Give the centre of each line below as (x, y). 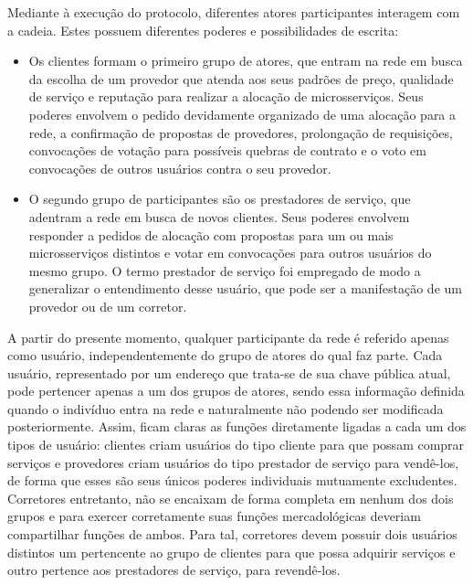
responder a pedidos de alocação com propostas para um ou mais (211, 234)
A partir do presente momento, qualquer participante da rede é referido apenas (228, 337)
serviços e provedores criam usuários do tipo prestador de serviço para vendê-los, (233, 462)
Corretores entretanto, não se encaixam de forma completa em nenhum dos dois (231, 498)
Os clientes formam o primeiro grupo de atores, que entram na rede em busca (246, 61)
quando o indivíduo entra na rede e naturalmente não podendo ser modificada (226, 408)
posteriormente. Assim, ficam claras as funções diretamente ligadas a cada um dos (237, 426)
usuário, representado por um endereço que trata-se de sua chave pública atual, (229, 372)
